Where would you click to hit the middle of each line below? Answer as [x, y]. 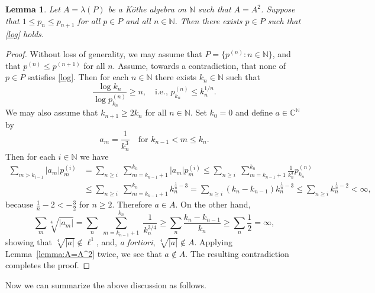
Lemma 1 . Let [33, 9]
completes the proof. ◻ [48, 265]
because [20, 204]
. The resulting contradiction [237, 253]
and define [254, 112]
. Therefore [132, 204]
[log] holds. [25, 34]
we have [94, 157]
